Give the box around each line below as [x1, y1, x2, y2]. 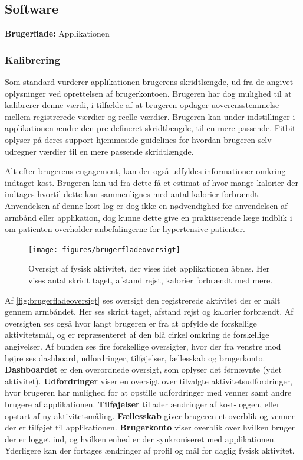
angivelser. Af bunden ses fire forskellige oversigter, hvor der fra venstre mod [5, 340, 281, 352]
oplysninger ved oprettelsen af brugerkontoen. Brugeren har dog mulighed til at [5, 87, 292, 99]
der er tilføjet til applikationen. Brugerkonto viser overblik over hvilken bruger [5, 421, 295, 433]
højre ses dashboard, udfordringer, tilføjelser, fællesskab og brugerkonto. [5, 351, 265, 364]
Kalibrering [5, 52, 60, 67]
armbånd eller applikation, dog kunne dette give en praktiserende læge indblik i [5, 211, 292, 223]
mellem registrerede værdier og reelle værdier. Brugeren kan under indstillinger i [5, 110, 295, 122]
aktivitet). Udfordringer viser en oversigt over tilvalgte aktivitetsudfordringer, [5, 374, 292, 387]
